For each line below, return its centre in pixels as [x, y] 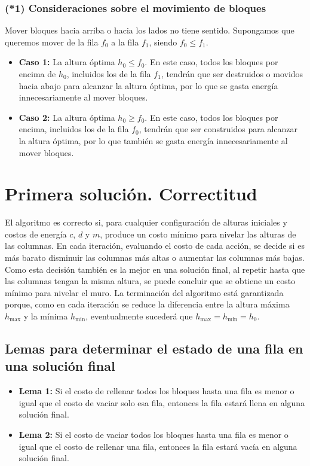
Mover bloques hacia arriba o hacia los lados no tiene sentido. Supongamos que [150, 30]
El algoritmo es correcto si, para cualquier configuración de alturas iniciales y [146, 222]
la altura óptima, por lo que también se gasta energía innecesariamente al [153, 140]
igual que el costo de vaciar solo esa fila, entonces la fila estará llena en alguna [162, 402]
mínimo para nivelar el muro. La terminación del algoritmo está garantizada [144, 292]
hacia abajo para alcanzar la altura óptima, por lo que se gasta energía [148, 85]
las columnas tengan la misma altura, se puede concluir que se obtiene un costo [150, 281]
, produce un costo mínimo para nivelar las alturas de [198, 234]
